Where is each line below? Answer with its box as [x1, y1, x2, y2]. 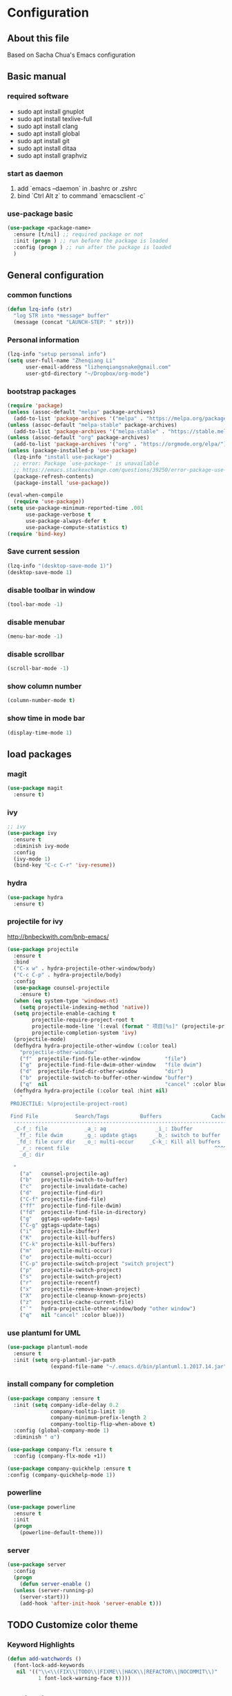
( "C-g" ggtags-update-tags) [19, 1222, 100, 1228]
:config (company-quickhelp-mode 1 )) [7, 1471, 116, 1478]
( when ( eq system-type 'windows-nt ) [13, 997, 119, 1004]
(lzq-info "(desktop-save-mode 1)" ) [7, 562, 113, 569]
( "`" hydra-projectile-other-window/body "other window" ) [19, 1305, 196, 1312]
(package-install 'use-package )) [13, 479, 110, 486]
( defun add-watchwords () [7, 1655, 81, 1663]
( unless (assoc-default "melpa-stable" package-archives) [7, 421, 177, 428]
